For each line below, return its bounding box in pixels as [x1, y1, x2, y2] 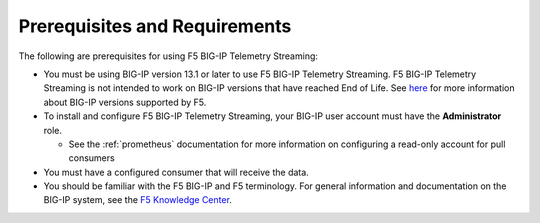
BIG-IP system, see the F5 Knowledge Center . [43, 194, 232, 206]
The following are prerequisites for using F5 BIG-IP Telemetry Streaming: [18, 50, 319, 62]
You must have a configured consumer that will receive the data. [43, 166, 309, 178]
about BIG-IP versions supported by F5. [43, 96, 207, 108]
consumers [68, 152, 115, 164]
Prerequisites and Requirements [18, 15, 292, 37]
